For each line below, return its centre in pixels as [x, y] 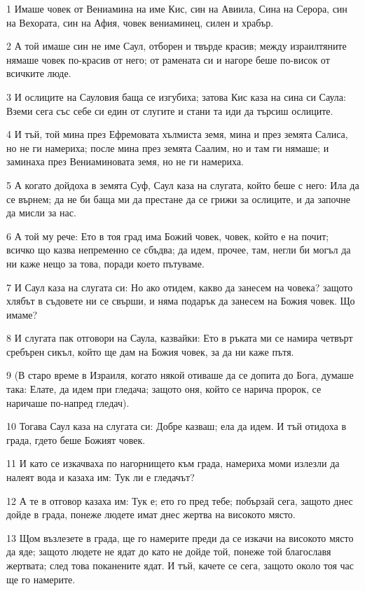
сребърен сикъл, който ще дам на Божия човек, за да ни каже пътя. [150, 351]
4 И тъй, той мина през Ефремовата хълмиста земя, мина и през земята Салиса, [177, 134]
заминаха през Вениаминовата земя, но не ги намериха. [125, 161]
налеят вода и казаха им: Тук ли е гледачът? [101, 477]
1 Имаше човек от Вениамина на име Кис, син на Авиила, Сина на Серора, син [177, 8]
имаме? [22, 314]
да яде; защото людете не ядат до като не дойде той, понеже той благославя [169, 551]
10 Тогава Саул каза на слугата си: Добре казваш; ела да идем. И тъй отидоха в [177, 426]
